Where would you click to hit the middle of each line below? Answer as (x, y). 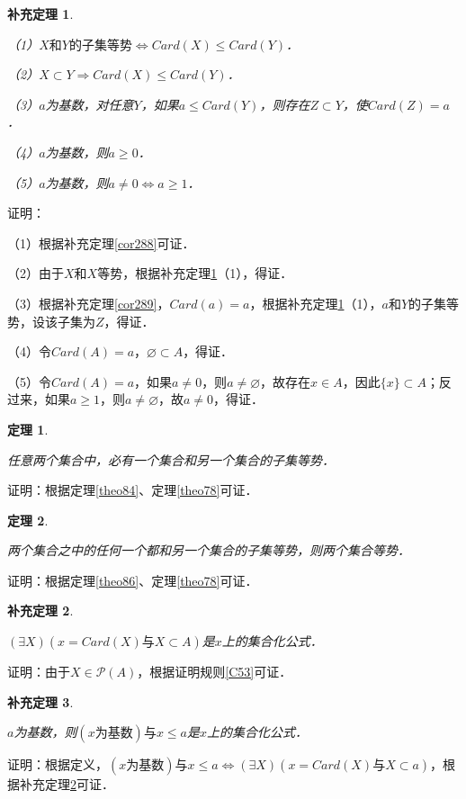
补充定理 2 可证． (67, 784)
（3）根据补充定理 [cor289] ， (89, 303)
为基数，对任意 (90, 104)
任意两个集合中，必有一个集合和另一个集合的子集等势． (171, 459)
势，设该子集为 (51, 321)
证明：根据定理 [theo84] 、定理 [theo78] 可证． (133, 490)
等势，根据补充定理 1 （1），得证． (195, 273)
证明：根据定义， (58, 764)
